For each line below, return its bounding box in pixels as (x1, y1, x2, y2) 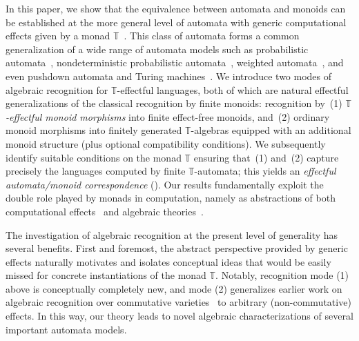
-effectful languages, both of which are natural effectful (117, 82, 349, 97)
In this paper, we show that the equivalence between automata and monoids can (6, 1, 346, 15)
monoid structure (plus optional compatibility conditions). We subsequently (6, 136, 326, 150)
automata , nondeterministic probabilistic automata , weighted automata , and (6, 55, 344, 70)
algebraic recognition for (6, 82, 108, 97)
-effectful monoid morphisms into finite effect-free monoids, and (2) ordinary (6, 109, 330, 124)
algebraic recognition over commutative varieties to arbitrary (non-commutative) (6, 295, 351, 309)
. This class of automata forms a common (124, 28, 300, 43)
